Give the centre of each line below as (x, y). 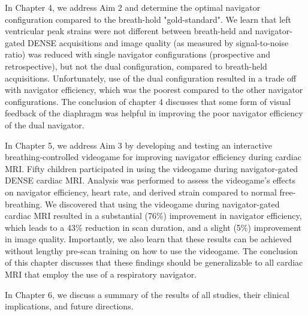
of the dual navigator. (45, 124)
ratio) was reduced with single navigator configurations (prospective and (138, 54)
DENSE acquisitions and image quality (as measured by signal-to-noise (158, 42)
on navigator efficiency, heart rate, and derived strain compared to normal (141, 192)
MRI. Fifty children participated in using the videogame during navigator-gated (152, 168)
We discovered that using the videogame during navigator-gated (162, 204)
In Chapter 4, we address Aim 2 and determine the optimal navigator (133, 7)
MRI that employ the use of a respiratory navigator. (101, 274)
